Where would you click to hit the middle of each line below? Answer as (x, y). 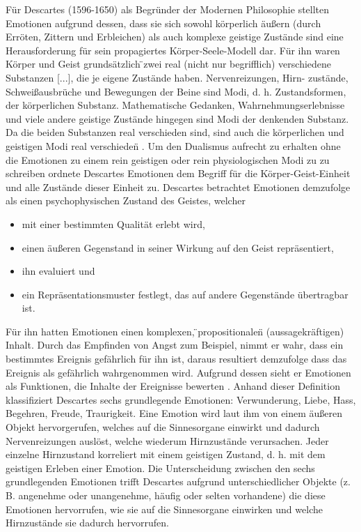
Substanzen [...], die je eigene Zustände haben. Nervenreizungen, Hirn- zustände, (177, 77)
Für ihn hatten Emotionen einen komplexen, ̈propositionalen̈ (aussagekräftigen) (175, 331)
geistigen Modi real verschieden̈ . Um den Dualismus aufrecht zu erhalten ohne (173, 145)
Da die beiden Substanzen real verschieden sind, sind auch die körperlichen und (175, 132)
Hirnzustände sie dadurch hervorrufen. (87, 523)
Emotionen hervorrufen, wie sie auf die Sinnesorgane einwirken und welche (164, 509)
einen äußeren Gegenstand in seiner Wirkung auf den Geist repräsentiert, (178, 247)
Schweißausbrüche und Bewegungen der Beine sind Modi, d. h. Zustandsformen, (176, 91)
